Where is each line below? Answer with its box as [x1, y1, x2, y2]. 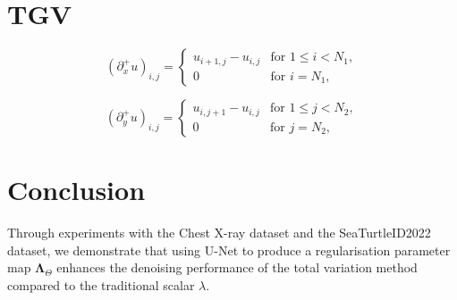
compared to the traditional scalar [7, 276, 195, 295]
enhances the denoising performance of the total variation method [56, 258, 418, 277]
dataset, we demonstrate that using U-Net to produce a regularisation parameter [7, 240, 451, 259]
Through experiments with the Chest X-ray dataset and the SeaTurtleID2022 [7, 223, 431, 242]
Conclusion [7, 171, 146, 208]
